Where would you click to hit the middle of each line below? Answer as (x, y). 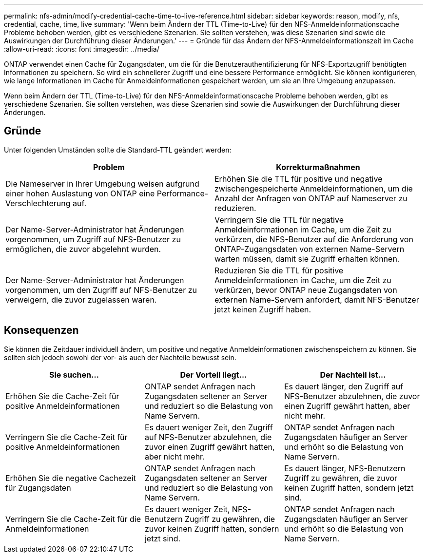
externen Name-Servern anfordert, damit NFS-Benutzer (317, 299)
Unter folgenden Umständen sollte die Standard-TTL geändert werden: (118, 150)
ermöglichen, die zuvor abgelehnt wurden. (83, 249)
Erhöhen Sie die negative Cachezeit (71, 478)
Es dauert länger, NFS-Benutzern (345, 468)
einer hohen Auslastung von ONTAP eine (80, 193)
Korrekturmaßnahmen (318, 167)
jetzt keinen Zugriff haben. (263, 309)
